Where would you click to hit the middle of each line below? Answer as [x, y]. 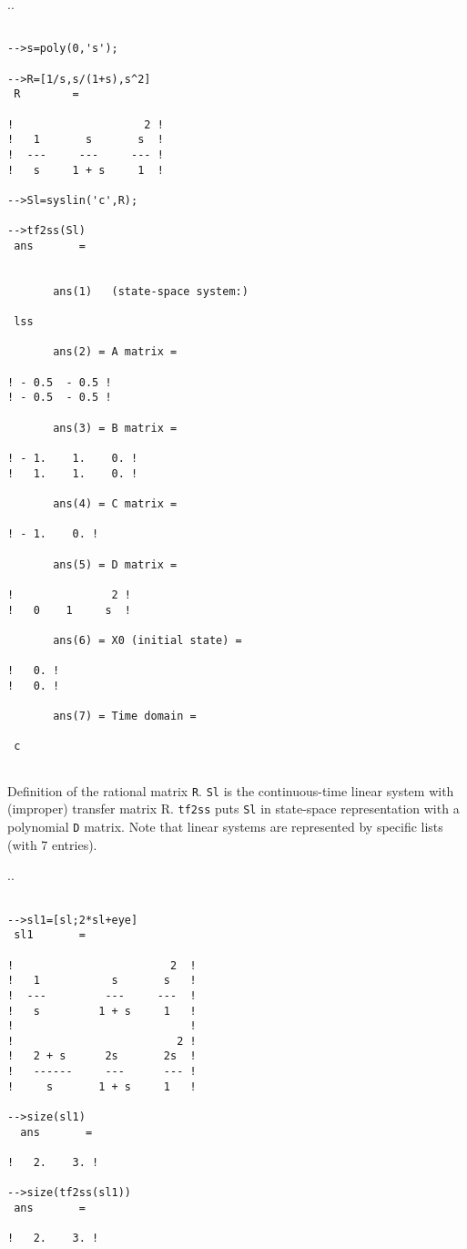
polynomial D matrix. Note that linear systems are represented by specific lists [225, 827]
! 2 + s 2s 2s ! [102, 1056]
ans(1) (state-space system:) [151, 291]
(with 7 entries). [52, 844]
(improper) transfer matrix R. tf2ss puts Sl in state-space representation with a [233, 809]
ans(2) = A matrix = [115, 352]
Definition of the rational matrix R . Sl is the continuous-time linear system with [231, 790]
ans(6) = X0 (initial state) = [147, 640]
